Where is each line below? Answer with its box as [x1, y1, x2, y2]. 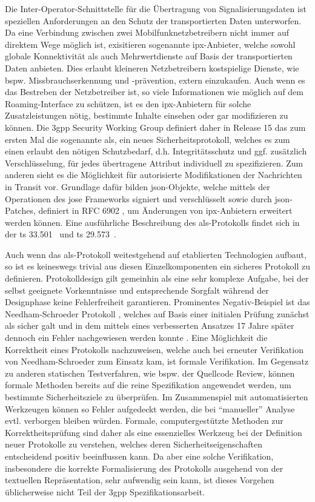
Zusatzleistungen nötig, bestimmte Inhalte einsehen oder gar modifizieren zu [5, 109, 288, 122]
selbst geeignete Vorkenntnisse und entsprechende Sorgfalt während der [5, 283, 269, 296]
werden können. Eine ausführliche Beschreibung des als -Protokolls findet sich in [5, 216, 300, 228]
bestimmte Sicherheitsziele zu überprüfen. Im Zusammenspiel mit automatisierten [5, 391, 308, 403]
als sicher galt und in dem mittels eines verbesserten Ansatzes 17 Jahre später [5, 319, 294, 332]
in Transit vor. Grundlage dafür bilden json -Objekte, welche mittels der [5, 180, 270, 193]
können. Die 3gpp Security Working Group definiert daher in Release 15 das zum [5, 121, 306, 133]
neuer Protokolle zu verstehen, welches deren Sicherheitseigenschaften [5, 438, 262, 451]
